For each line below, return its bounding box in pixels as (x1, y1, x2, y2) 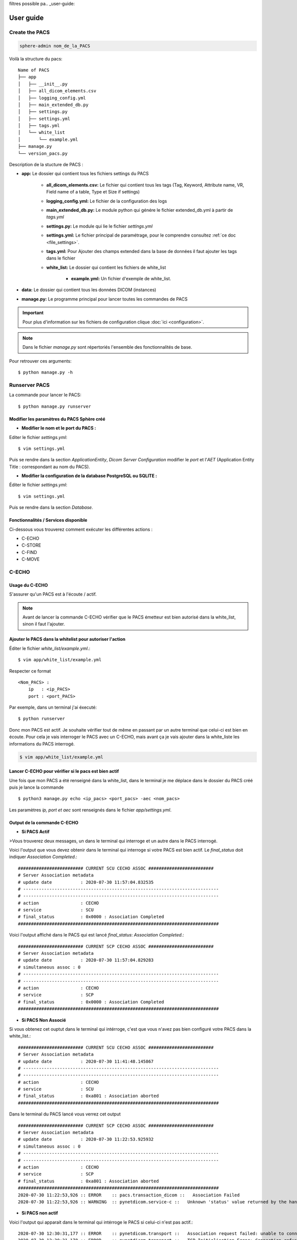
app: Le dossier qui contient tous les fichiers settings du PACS (21, 171, 149, 177)
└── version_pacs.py (18, 150, 68, 156)
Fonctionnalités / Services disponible (9, 517, 88, 523)
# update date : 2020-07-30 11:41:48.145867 (18, 1058, 154, 1064)
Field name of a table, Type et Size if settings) (46, 189, 140, 195)
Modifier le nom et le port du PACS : (21, 425, 97, 431)
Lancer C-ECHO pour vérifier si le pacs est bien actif (9, 768, 119, 774)
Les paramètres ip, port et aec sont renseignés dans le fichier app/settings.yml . (9, 806, 172, 813)
